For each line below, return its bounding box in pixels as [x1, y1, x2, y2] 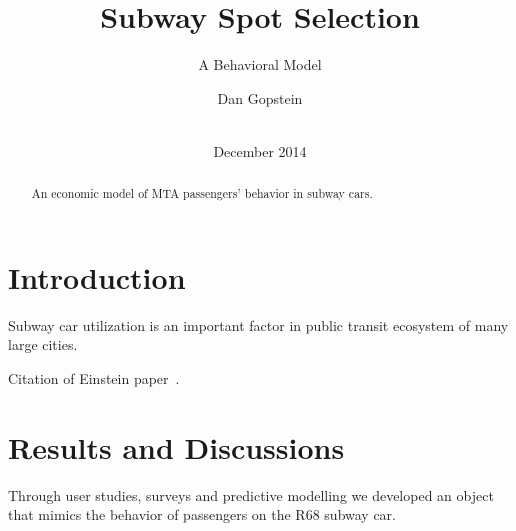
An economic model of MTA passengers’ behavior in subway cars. [31, 185, 373, 202]
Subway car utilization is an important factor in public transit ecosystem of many [8, 314, 509, 335]
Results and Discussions [8, 426, 345, 467]
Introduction [8, 256, 186, 297]
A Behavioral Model [198, 54, 322, 75]
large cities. [8, 334, 78, 355]
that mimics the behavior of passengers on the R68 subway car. [8, 504, 396, 525]
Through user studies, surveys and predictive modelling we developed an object [8, 484, 494, 505]
